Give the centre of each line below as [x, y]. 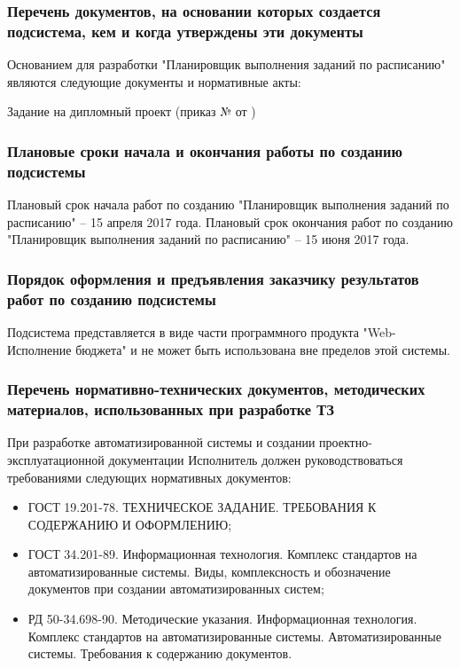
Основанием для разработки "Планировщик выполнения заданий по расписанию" [226, 64]
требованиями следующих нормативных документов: [149, 477]
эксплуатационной [56, 459]
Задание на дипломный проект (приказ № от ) [132, 111]
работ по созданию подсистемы [112, 299]
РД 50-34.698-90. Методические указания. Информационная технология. [222, 619]
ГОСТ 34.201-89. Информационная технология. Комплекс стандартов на [222, 554]
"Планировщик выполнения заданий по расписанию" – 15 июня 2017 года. [208, 239]
